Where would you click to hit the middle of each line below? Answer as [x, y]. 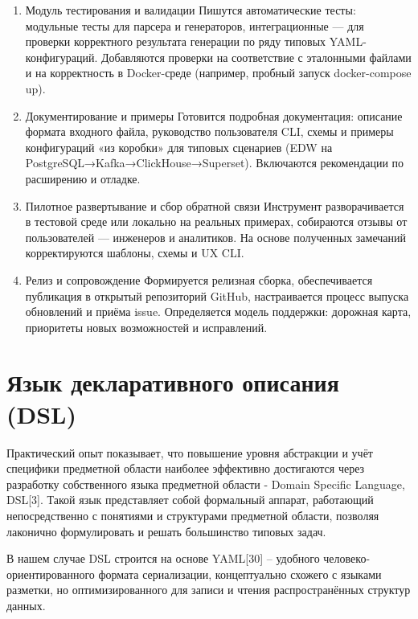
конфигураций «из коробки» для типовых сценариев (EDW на [179, 147]
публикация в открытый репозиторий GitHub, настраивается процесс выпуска [217, 295]
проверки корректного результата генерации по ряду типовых [176, 41]
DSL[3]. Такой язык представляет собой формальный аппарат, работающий [190, 500]
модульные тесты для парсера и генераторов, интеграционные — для [195, 25]
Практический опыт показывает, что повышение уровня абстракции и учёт [190, 452]
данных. [26, 605]
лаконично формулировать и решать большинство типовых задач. [166, 531]
